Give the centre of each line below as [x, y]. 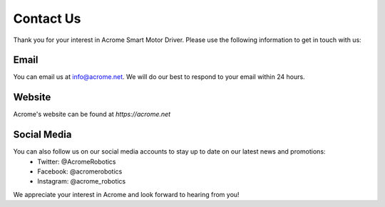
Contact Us [47, 18]
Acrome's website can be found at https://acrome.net [92, 115]
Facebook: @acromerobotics [80, 171]
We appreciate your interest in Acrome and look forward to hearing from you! [126, 194]
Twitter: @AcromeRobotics [77, 161]
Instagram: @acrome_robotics [82, 181]
